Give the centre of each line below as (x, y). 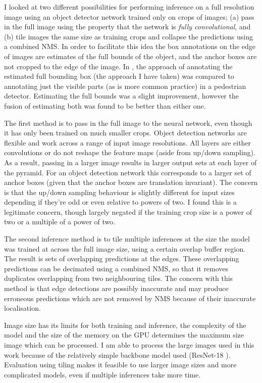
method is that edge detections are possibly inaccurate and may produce (116, 288)
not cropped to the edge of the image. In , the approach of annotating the (118, 66)
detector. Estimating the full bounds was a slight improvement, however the (121, 96)
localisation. (22, 308)
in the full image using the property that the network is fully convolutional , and (127, 27)
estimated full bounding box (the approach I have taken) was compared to (119, 76)
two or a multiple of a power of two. (60, 222)
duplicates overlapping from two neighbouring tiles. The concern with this (119, 278)
